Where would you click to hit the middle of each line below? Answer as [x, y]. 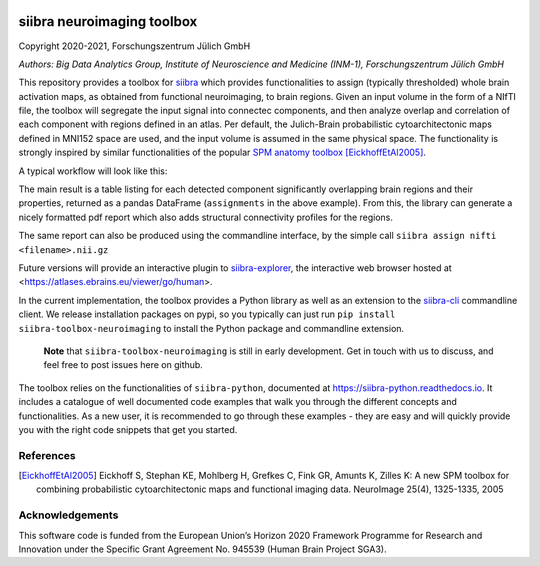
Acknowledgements [68, 515]
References [47, 455]
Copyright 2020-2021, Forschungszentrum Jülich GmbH [134, 46]
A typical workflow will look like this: [93, 171]
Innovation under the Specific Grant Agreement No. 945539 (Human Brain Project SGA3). [202, 549]
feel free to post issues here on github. [123, 365]
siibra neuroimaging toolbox [108, 21]
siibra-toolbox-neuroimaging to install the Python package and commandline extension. [211, 328]
